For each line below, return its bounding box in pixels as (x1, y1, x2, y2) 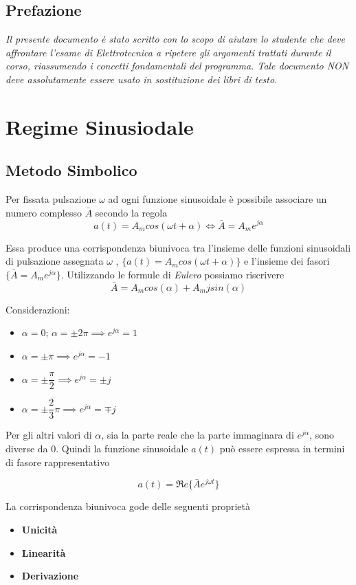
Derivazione (21, 569, 79, 583)
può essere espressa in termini (219, 441, 345, 456)
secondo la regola (95, 205, 168, 219)
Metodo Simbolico (5, 159, 137, 181)
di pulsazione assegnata (5, 254, 104, 268)
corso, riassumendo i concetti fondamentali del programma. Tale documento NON (5, 58, 349, 73)
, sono (309, 428, 334, 442)
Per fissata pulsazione (5, 192, 96, 206)
